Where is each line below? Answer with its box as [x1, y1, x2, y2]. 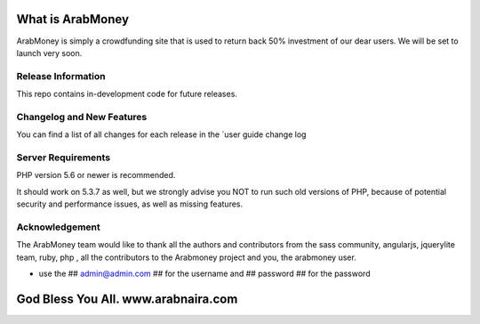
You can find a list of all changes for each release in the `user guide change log [16, 129, 307, 140]
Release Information [16, 69, 106, 82]
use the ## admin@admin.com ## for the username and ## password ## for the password [38, 268, 371, 279]
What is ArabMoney [16, 12, 129, 27]
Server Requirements [16, 151, 111, 164]
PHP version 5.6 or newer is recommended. [16, 170, 176, 181]
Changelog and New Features [16, 110, 148, 123]
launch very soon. [16, 47, 83, 58]
